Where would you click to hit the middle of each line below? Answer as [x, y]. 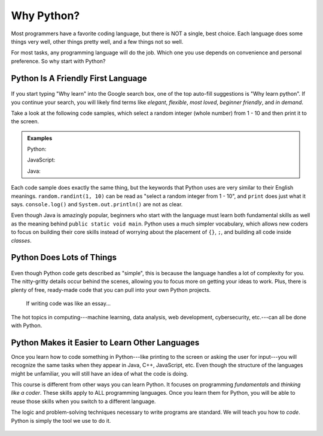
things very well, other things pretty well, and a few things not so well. [97, 41]
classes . [22, 240]
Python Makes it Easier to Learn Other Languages [105, 342]
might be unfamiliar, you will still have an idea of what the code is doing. [100, 373]
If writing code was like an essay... [68, 304]
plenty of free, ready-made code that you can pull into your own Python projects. [111, 289]
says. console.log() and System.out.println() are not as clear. [97, 205]
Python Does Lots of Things [64, 257]
